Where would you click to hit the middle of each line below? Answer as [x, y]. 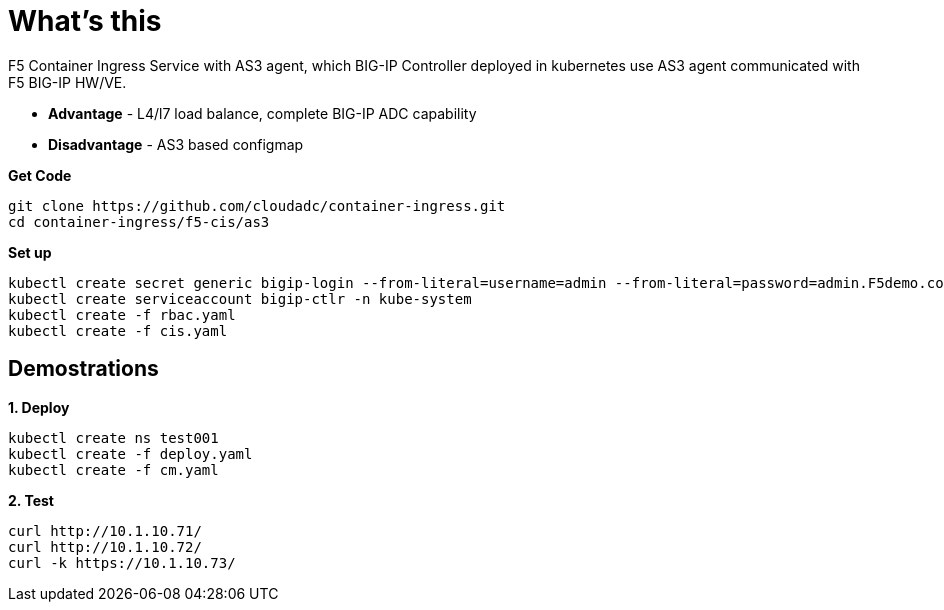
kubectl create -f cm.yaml [113, 469]
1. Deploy [39, 407]
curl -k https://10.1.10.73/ [122, 562]
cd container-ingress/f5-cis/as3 [139, 221]
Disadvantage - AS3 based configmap [176, 144]
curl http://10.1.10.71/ [105, 530]
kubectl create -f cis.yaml [118, 330]
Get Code [40, 175]
